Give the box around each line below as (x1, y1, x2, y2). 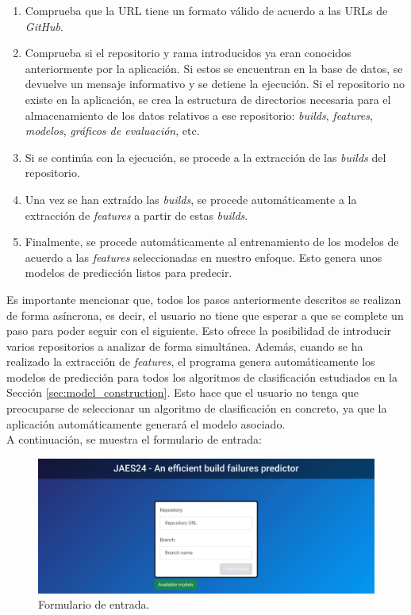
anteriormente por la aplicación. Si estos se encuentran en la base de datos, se (25, 60, 403, 76)
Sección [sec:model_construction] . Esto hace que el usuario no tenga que (6, 384, 359, 401)
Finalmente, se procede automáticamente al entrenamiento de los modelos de (25, 233, 399, 250)
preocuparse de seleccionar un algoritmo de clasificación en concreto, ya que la (6, 400, 387, 417)
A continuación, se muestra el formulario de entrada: (6, 431, 262, 448)
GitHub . (25, 17, 63, 34)
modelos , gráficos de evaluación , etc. (25, 122, 200, 139)
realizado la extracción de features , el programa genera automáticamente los (6, 353, 375, 370)
